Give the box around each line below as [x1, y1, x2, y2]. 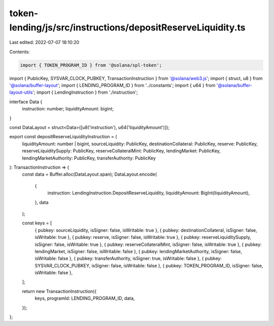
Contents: [9, 49, 30, 55]
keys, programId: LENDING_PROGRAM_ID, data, [35, 295, 135, 301]
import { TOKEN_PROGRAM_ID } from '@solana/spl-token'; [20, 62, 162, 68]
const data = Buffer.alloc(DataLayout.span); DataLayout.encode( [22, 171, 157, 177]
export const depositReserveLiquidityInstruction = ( [9, 134, 117, 140]
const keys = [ [22, 220, 52, 226]
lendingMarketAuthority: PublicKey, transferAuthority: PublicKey [22, 155, 156, 161]
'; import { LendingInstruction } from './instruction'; [32, 89, 138, 96]
